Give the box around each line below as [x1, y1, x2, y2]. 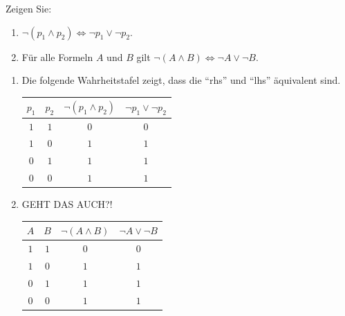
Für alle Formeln [21, 49, 93, 64]
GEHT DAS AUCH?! [21, 197, 113, 211]
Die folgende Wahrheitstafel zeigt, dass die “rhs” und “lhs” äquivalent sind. [21, 73, 341, 87]
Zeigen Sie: [6, 1, 52, 15]
